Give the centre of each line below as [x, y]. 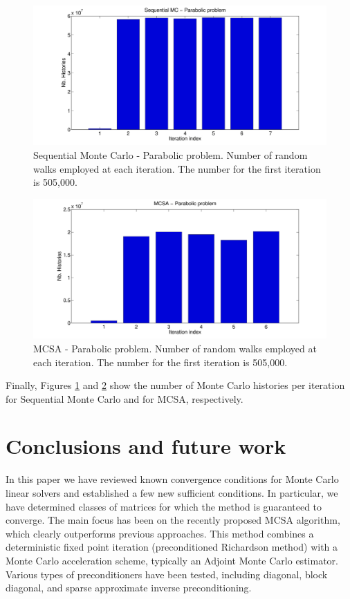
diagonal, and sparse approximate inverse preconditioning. [129, 588]
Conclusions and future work [146, 446]
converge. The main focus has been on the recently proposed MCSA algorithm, [173, 520]
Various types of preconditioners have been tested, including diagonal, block [167, 574]
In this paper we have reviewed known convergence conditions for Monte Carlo [172, 479]
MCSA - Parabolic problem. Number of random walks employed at [175, 348]
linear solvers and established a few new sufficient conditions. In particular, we [172, 493]
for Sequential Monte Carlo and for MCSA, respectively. [125, 398]
